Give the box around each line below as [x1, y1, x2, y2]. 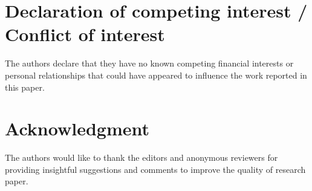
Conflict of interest [5, 22, 165, 47]
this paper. [5, 80, 45, 93]
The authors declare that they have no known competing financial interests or [5, 57, 294, 70]
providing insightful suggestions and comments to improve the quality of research [5, 163, 306, 175]
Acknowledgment [5, 116, 149, 141]
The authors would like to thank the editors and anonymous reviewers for [5, 151, 278, 164]
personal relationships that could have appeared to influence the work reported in [5, 68, 307, 81]
